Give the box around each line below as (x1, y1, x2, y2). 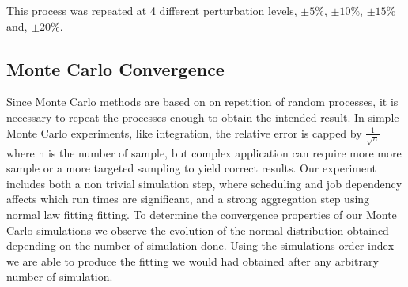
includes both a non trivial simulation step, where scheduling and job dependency (6, 175, 402, 191)
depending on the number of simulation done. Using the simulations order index (6, 237, 395, 254)
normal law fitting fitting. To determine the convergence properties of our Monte (6, 206, 397, 222)
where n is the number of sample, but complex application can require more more (6, 144, 402, 160)
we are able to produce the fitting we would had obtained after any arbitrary (6, 252, 379, 269)
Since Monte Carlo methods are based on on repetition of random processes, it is (6, 93, 399, 110)
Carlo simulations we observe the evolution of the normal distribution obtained (6, 221, 389, 238)
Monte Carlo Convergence (6, 56, 225, 81)
